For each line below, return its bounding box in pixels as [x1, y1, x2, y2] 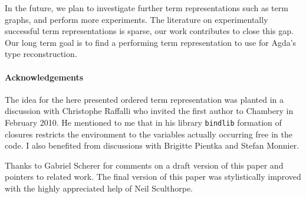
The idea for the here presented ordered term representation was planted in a [5, 93, 284, 105]
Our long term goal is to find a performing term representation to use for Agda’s [5, 36, 297, 48]
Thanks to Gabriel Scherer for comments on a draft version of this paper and [5, 159, 284, 171]
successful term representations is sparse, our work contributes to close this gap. [5, 25, 294, 37]
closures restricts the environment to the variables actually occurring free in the [5, 127, 292, 140]
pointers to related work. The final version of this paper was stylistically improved [5, 170, 301, 183]
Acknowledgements [5, 71, 84, 83]
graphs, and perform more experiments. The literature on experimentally [5, 13, 268, 25]
